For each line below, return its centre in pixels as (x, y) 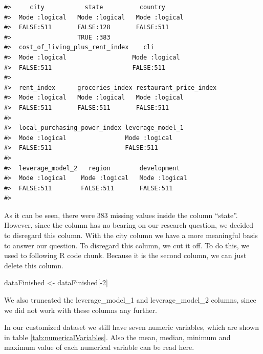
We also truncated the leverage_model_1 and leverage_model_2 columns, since (130, 300)
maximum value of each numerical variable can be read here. (99, 347)
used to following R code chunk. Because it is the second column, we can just (125, 255)
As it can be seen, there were (50, 215)
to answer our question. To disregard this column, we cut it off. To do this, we (127, 245)
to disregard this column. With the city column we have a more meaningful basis (131, 235)
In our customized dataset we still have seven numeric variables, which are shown (131, 327)
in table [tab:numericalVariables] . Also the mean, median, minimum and (117, 337)
